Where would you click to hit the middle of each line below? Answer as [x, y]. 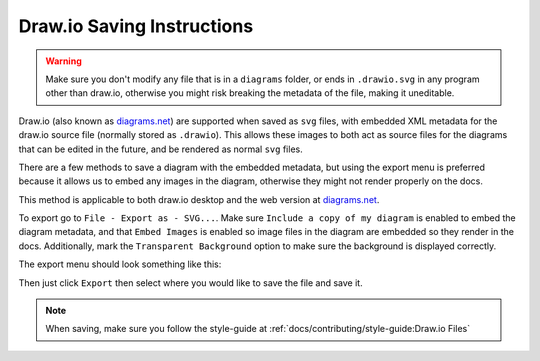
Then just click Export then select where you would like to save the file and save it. [191, 282]
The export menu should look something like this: [120, 264]
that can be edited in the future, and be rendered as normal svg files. [161, 149]
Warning [63, 61]
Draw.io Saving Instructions [136, 26]
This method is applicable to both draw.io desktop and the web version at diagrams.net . [199, 199]
